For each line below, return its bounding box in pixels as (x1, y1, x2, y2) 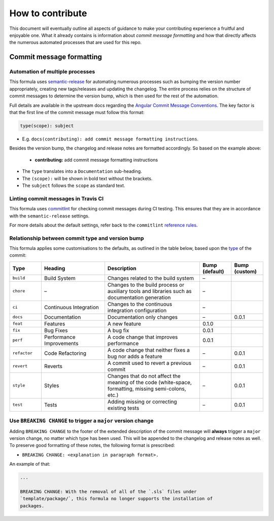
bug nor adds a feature (107, 353, 162, 360)
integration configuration (107, 307, 167, 314)
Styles (44, 382, 59, 389)
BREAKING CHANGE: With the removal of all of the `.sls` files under (20, 489, 197, 494)
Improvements (44, 340, 79, 347)
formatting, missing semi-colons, (107, 385, 186, 392)
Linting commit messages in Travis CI (9, 195, 104, 202)
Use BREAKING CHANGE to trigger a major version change (9, 417, 154, 424)
